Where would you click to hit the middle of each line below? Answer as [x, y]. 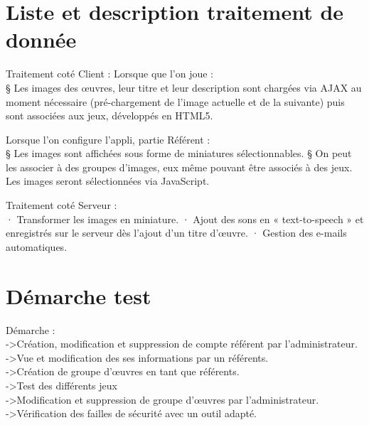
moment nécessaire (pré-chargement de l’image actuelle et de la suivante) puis [175, 101]
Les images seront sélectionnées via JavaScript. [108, 181]
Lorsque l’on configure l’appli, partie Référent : [108, 139]
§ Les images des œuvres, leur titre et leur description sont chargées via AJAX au [184, 87]
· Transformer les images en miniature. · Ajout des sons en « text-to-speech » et [185, 219]
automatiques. [37, 246]
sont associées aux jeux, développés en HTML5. [109, 115]
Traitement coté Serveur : [61, 205]
